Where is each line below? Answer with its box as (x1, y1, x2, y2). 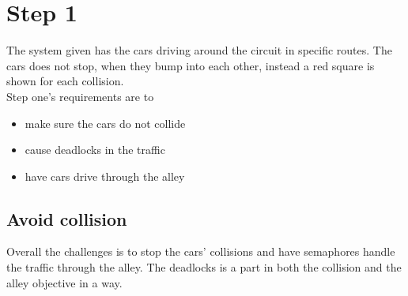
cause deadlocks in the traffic (25, 141, 165, 158)
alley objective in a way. (6, 274, 123, 290)
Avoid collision (6, 206, 127, 230)
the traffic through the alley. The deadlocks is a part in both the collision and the (6, 259, 402, 275)
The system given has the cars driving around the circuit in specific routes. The (6, 42, 392, 58)
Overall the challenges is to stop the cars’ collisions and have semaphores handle (6, 243, 395, 260)
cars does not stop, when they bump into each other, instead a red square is (6, 57, 375, 73)
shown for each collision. (6, 73, 124, 89)
